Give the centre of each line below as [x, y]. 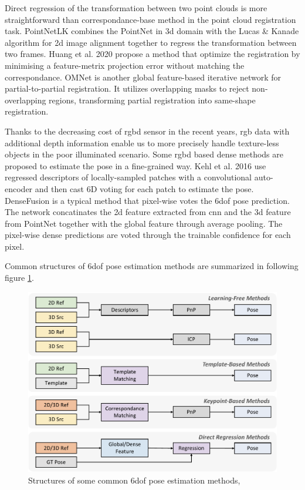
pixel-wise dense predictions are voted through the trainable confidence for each [148, 235]
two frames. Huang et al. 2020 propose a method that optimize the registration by [152, 54]
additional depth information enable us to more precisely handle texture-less [142, 142]
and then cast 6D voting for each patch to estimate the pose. [144, 188]
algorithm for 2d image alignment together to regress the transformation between [151, 42]
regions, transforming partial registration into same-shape [152, 100]
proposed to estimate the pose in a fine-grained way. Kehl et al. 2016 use [135, 165]
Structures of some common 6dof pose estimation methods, [134, 480]
